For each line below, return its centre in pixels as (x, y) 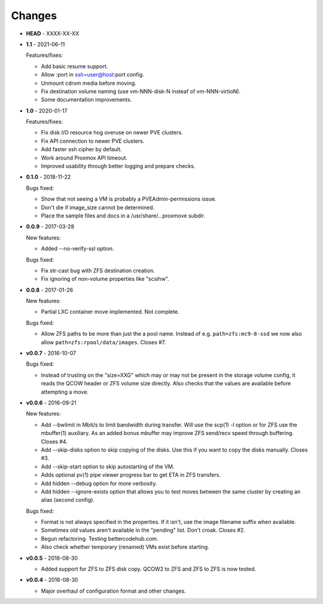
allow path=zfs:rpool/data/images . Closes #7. (103, 342)
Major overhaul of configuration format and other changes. (114, 591)
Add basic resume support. (74, 66)
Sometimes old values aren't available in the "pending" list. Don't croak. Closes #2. (143, 530)
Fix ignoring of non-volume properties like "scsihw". (105, 279)
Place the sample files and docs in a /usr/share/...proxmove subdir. (123, 216)
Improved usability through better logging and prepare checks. (118, 166)
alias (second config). (68, 500)
